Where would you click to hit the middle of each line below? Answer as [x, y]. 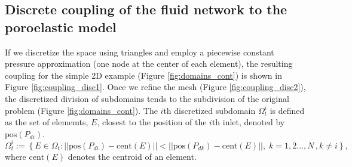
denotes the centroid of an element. [132, 156]
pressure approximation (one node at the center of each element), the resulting [149, 64]
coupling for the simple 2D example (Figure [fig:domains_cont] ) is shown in [143, 75]
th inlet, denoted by [248, 122]
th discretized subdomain [209, 110]
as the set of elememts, [47, 122]
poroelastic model [61, 27]
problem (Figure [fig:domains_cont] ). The [81, 110]
